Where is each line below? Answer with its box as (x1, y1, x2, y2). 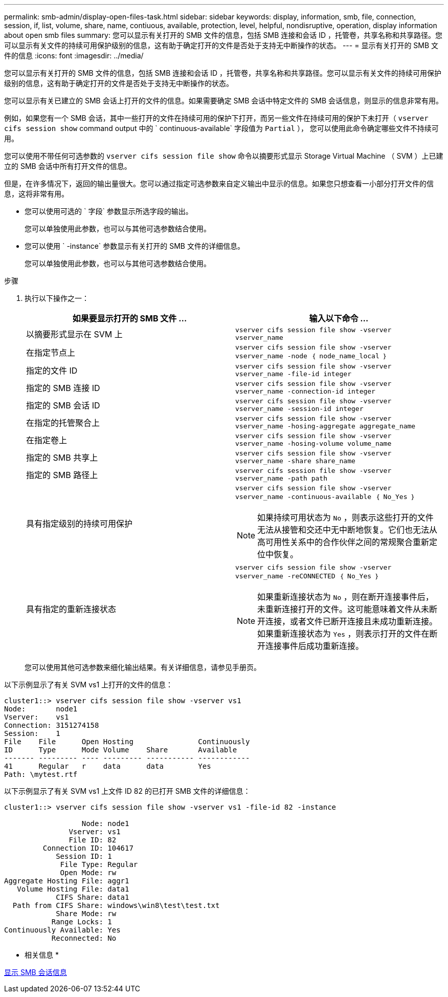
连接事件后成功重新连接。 (265, 641, 364, 651)
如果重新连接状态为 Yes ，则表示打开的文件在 (257, 628, 430, 639)
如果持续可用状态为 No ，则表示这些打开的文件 (257, 512, 434, 523)
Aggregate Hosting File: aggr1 (4, 877, 129, 885)
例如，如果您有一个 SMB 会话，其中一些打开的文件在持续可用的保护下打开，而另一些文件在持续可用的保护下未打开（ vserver (4, 114, 429, 122)
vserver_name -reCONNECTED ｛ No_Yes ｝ (235, 572, 379, 580)
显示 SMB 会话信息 (4, 968, 67, 977)
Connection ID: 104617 (42, 844, 133, 852)
